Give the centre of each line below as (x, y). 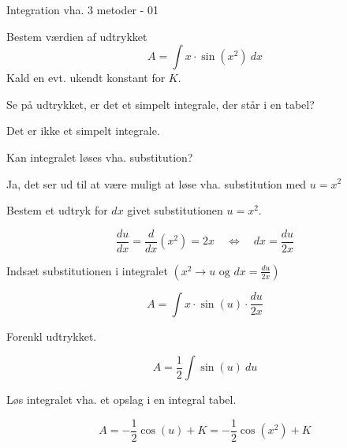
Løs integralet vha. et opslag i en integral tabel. (121, 399)
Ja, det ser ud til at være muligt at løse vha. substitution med (157, 183)
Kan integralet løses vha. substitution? (100, 157)
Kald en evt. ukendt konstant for (86, 78)
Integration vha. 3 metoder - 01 (82, 9)
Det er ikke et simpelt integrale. (83, 131)
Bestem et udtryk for (57, 210)
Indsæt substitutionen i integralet (87, 270)
